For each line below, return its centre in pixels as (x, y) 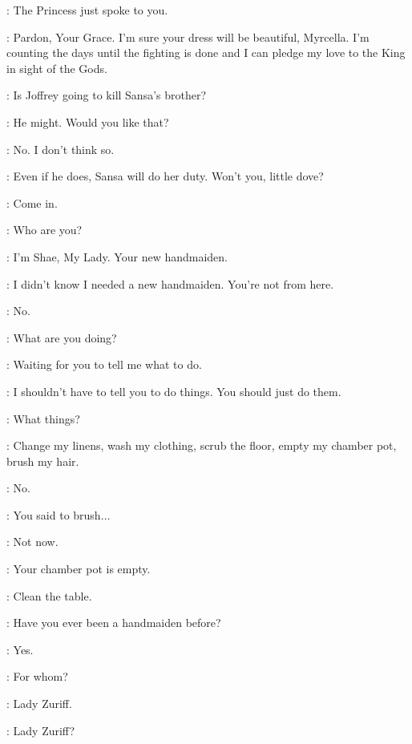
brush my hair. (43, 461)
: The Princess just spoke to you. (87, 10)
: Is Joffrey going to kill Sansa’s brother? (107, 95)
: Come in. (32, 202)
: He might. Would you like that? (88, 121)
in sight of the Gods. (57, 68)
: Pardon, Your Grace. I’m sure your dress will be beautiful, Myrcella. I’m (188, 36)
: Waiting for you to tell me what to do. (104, 364)
